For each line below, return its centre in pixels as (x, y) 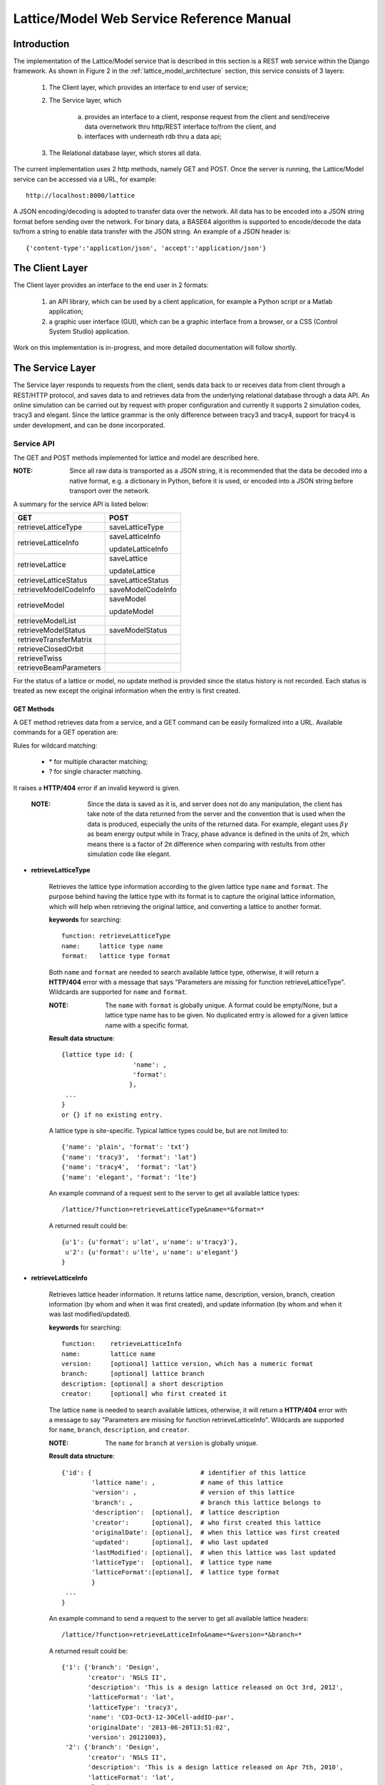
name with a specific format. (147, 1025)
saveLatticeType (136, 527)
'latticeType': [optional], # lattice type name (182, 1563)
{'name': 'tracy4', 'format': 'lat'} (129, 1167)
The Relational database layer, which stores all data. (125, 153)
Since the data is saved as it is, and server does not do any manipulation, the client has (215, 804)
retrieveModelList (47, 620)
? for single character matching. (96, 772)
